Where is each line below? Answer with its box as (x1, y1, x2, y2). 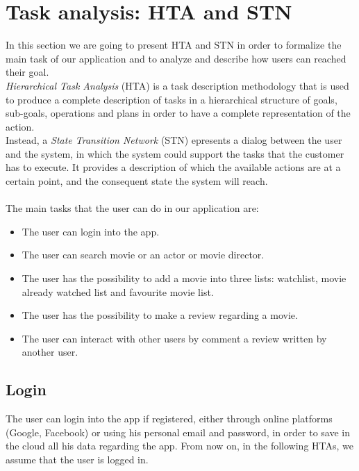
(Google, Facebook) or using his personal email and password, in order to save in (6, 424, 351, 439)
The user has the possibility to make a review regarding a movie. (22, 308, 298, 322)
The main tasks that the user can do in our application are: (6, 201, 259, 215)
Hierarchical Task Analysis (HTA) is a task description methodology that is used (6, 78, 349, 92)
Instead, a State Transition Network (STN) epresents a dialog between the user (6, 133, 342, 147)
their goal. (6, 65, 49, 79)
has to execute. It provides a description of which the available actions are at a (6, 160, 341, 174)
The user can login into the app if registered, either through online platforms (6, 411, 333, 426)
